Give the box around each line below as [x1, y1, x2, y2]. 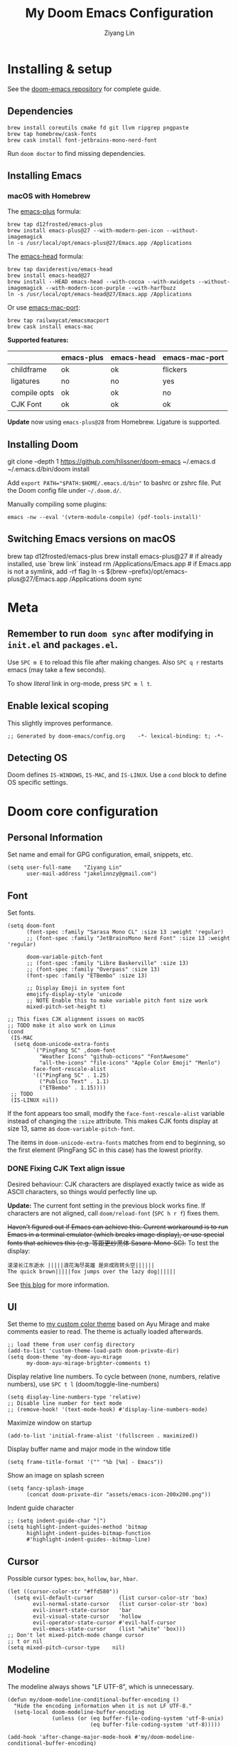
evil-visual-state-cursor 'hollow [33, 1613, 141, 1621]
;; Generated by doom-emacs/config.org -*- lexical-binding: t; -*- [7, 732, 224, 740]
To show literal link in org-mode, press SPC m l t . [7, 679, 152, 688]
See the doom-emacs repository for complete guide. [7, 84, 161, 93]
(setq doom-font [7, 922, 55, 930]
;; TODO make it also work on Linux [7, 1022, 116, 1030]
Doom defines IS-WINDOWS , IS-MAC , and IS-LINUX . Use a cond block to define [7, 770, 227, 779]
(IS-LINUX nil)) [10, 1097, 59, 1104]
